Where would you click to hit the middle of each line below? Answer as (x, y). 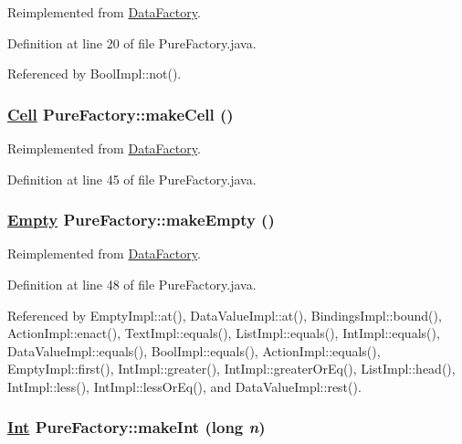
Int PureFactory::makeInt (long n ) (136, 427)
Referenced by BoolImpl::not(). (94, 74)
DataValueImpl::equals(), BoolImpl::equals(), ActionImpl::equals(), (194, 350)
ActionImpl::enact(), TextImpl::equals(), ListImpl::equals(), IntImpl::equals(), (224, 333)
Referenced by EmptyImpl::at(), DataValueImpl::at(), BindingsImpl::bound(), (225, 315)
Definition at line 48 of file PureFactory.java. (132, 284)
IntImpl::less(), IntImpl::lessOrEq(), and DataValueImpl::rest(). (184, 386)
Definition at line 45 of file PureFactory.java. (132, 179)
